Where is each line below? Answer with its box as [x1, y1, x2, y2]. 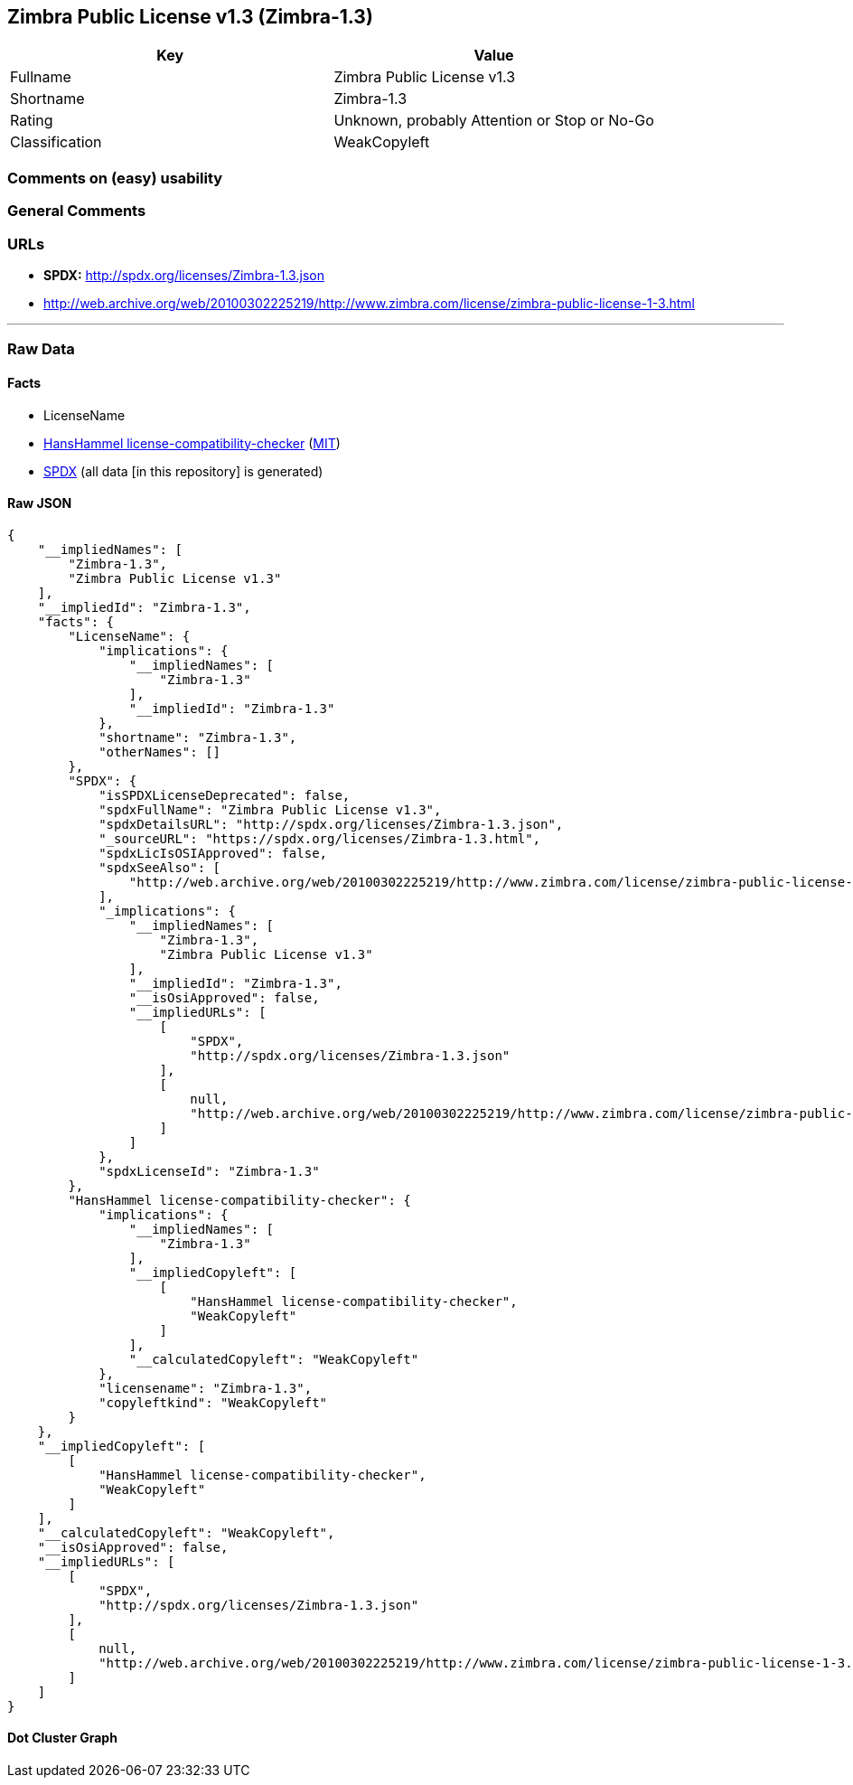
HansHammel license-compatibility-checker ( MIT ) [43, 435, 341, 451]
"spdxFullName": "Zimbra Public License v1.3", [98, 802, 442, 817]
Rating [10, 111, 53, 130]
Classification [10, 133, 102, 152]
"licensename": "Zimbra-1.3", [98, 1380, 313, 1395]
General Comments [7, 202, 146, 221]
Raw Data [7, 340, 75, 359]
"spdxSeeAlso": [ [98, 860, 221, 875]
